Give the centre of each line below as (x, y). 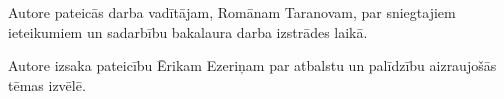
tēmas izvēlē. (47, 84)
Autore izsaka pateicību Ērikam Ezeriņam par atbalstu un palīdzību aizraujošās (252, 65)
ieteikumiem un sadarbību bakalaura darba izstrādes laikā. (188, 31)
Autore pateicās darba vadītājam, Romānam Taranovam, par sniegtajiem (232, 12)
